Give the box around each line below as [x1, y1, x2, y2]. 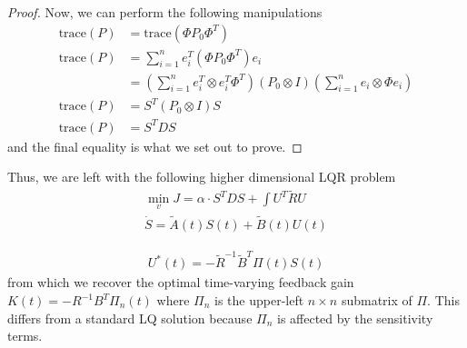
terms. [7, 326, 43, 345]
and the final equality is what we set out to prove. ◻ [7, 136, 303, 155]
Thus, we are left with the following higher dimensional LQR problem [7, 167, 396, 186]
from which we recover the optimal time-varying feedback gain [7, 273, 354, 292]
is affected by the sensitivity [276, 308, 433, 327]
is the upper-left [214, 291, 304, 309]
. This [427, 291, 460, 309]
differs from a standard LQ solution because [7, 308, 253, 327]
